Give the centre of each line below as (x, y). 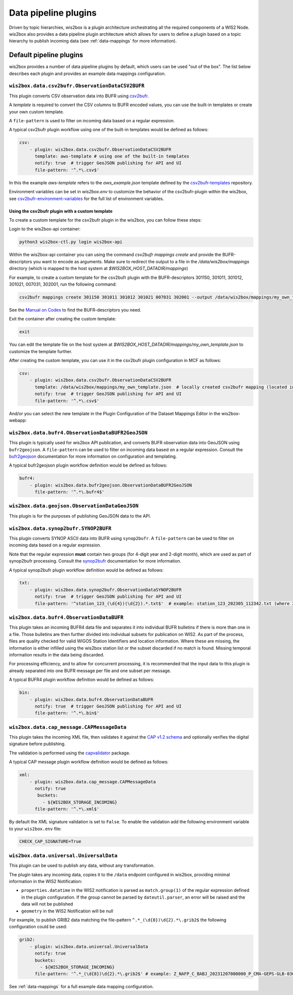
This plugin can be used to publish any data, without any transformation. (82, 865)
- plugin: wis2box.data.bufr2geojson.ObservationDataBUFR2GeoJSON (111, 485)
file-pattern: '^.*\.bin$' (67, 713)
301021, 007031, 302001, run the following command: (63, 284)
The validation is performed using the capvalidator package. (70, 753)
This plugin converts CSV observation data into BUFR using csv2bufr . (79, 96)
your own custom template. (37, 112)
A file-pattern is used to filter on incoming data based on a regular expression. (92, 120)
